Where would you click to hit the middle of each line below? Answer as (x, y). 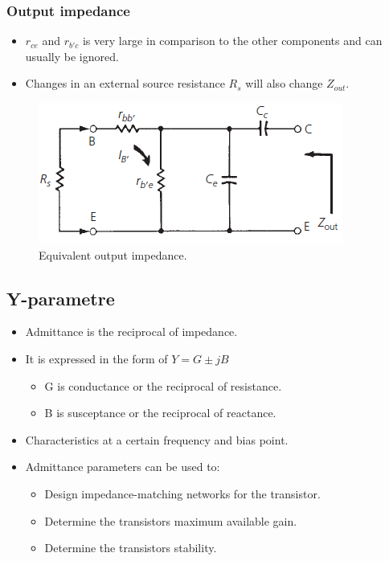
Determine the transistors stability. (131, 548)
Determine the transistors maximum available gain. (171, 520)
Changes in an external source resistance (125, 83)
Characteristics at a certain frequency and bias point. (157, 439)
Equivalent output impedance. (113, 254)
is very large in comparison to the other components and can (232, 41)
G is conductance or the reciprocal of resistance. (163, 385)
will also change (284, 83)
